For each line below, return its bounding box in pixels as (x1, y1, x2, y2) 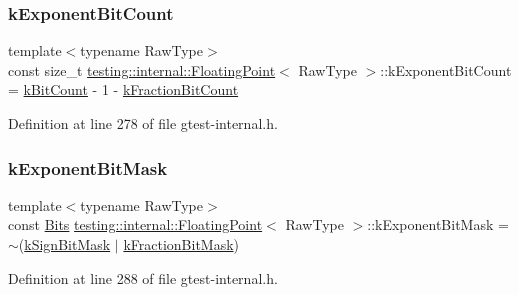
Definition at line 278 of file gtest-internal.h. (8, 113, 278, 133)
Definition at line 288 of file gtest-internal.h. (8, 267, 278, 288)
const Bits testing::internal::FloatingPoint (8, 214, 263, 235)
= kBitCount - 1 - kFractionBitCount (8, 79, 239, 100)
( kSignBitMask (18, 234, 111, 254)
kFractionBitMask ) (123, 234, 240, 254)
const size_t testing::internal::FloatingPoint (8, 59, 276, 80)
